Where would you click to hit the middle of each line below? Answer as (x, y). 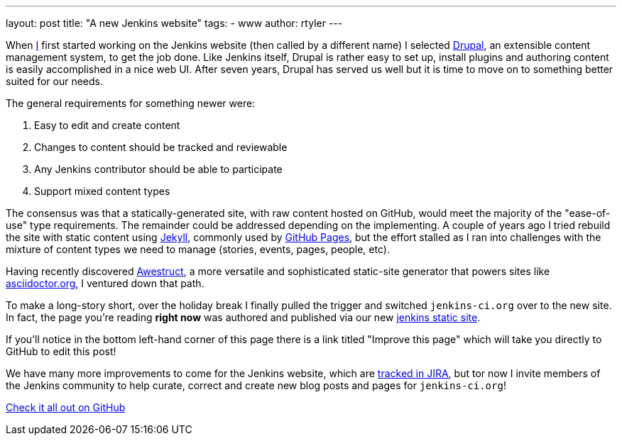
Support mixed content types (102, 191)
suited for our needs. (55, 81)
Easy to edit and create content (107, 125)
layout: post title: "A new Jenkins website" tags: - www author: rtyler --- (174, 23)
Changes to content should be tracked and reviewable (161, 147)
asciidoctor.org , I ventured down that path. (105, 283)
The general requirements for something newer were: (131, 103)
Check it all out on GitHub (66, 407)
